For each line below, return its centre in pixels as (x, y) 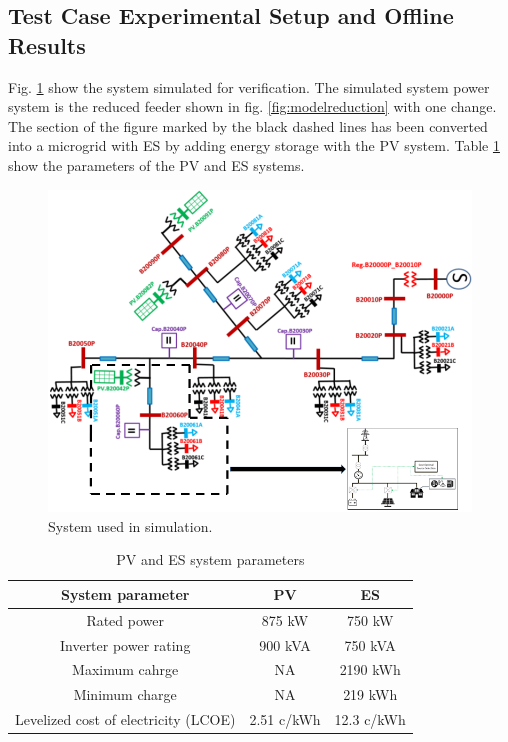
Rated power (125, 619)
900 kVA (285, 644)
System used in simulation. (130, 525)
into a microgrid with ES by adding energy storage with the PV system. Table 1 (254, 145)
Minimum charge (125, 694)
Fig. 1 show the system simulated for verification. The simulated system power (249, 86)
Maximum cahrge (125, 669)
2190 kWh (370, 669)
